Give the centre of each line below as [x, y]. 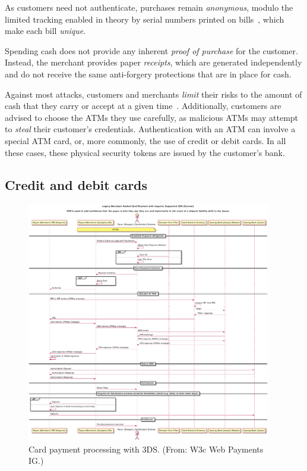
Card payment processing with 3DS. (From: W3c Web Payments [146, 449]
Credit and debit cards [76, 184]
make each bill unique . [45, 31]
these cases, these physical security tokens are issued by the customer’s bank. [145, 152]
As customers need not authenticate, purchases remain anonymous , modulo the [149, 7]
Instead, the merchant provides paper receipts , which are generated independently [153, 62]
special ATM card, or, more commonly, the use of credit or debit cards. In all [145, 140]
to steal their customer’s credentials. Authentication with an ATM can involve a [150, 129]
